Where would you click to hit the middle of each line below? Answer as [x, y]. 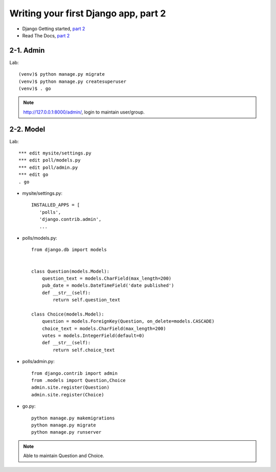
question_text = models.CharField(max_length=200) [107, 278]
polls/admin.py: [38, 362]
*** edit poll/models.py [50, 160]
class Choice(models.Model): [68, 314]
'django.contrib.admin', [70, 219]
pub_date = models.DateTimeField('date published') [108, 286]
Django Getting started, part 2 [54, 29]
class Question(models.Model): [71, 271]
